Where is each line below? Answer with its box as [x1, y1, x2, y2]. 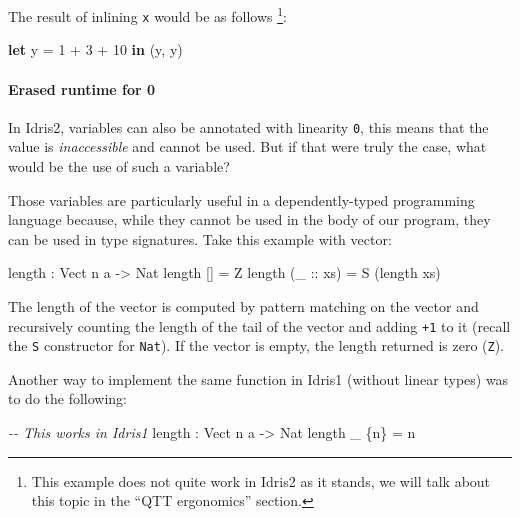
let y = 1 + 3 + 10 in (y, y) [8, 39, 183, 60]
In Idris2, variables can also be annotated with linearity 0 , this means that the [8, 116, 489, 137]
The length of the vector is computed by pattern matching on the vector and [8, 295, 479, 316]
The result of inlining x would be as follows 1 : [8, 3, 287, 26]
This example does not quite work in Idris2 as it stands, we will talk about [31, 470, 491, 491]
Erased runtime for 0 [8, 78, 156, 99]
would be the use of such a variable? [8, 155, 230, 176]
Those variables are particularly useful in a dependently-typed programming [8, 189, 475, 210]
